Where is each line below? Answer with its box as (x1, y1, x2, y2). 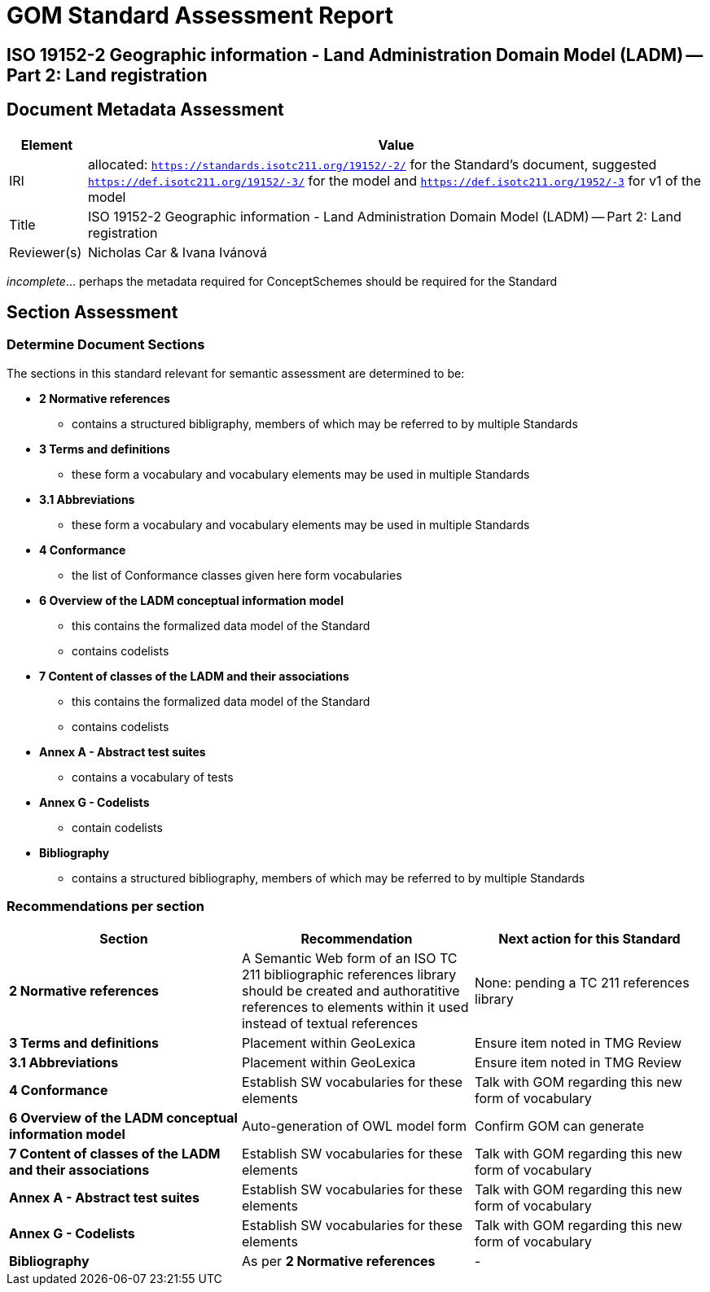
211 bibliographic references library (241, 966, 457, 983)
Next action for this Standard (498, 930, 681, 947)
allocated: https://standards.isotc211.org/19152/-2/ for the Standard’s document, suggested (87, 155, 657, 173)
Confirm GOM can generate (474, 1117, 644, 1134)
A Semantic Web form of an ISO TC (241, 949, 458, 966)
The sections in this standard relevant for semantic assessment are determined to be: (7, 366, 465, 380)
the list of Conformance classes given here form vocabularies (72, 567, 402, 582)
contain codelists (72, 820, 163, 834)
